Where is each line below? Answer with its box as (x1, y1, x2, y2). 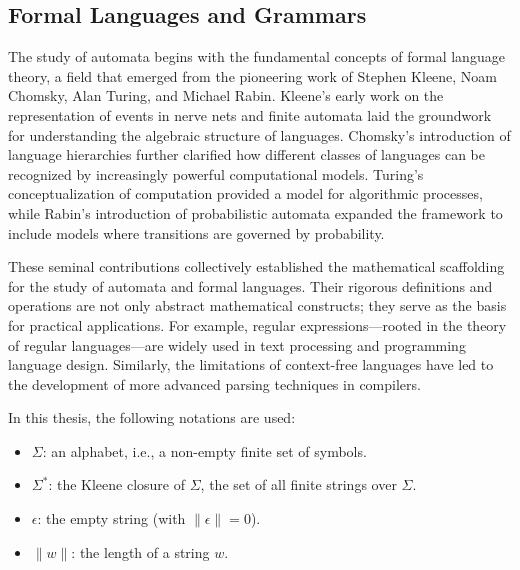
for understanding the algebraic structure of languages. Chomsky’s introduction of (8, 124, 511, 145)
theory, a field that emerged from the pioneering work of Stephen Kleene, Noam (8, 65, 498, 86)
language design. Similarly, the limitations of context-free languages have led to (8, 354, 494, 375)
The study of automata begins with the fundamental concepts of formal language (8, 46, 505, 67)
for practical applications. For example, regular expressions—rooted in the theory (8, 314, 507, 335)
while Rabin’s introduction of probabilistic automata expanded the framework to (8, 202, 503, 223)
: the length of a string (71, 541, 210, 562)
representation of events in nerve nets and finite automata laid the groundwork (8, 104, 492, 125)
